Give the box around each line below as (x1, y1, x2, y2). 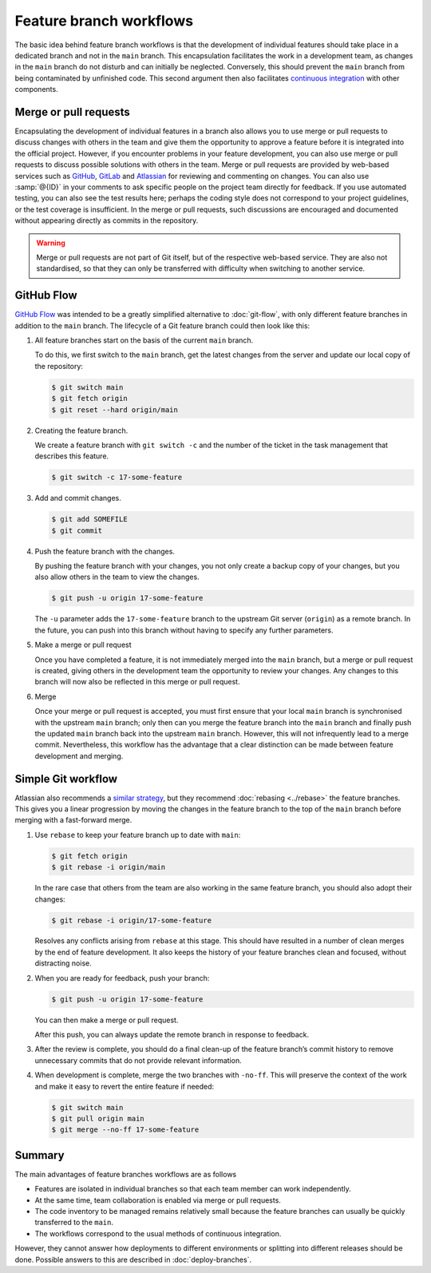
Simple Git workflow (14, 771, 118, 786)
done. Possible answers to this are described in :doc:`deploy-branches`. (14, 1255, 251, 1264)
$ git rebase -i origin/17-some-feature (51, 915, 212, 925)
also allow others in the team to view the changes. (34, 572, 200, 582)
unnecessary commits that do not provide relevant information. (34, 1055, 243, 1065)
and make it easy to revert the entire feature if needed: (34, 1081, 215, 1091)
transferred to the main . (34, 1218, 114, 1227)
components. (14, 85, 59, 94)
